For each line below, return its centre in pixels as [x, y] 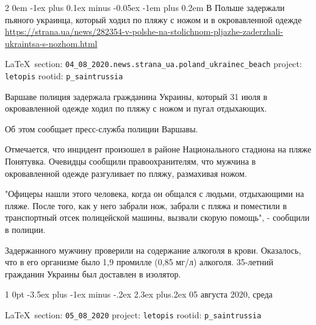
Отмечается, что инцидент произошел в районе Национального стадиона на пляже [158, 149]
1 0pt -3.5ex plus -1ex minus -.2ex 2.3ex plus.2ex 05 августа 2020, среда [139, 294]
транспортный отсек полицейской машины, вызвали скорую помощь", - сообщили [157, 217]
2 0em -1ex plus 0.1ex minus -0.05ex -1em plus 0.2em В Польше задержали [145, 7]
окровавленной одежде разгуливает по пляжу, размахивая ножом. [126, 173]
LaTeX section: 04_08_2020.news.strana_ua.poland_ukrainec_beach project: [153, 64]
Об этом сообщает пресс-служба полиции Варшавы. [102, 128]
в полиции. [25, 230]
